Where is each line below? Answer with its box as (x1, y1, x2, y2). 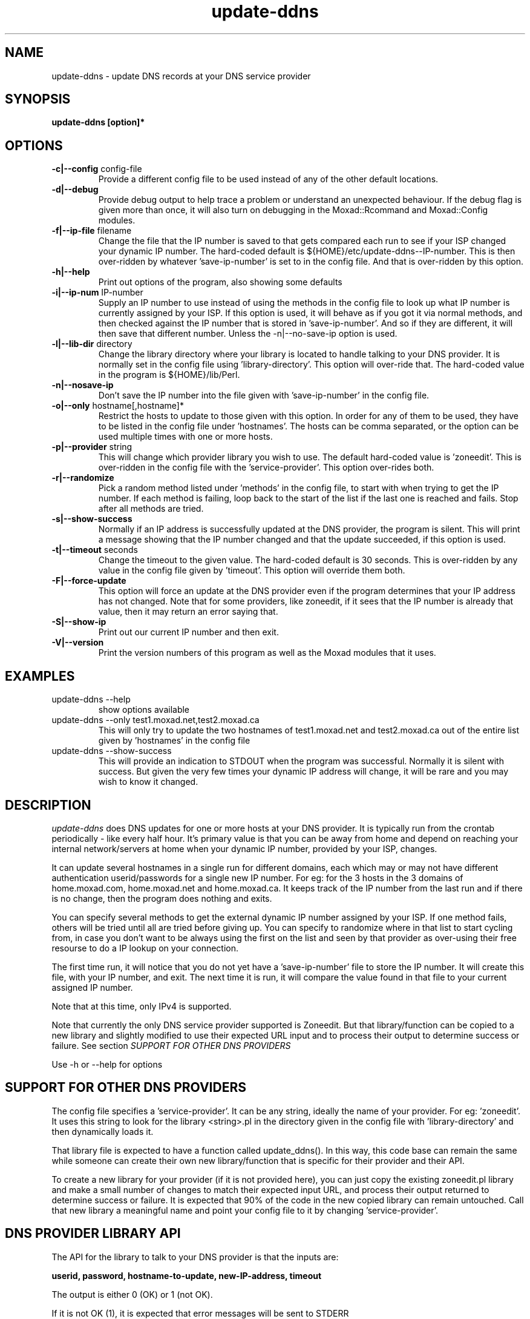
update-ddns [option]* (51, 117, 145, 128)
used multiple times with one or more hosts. (98, 431, 273, 442)
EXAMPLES (5, 668, 75, 684)
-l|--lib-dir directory (51, 339, 132, 349)
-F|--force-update (51, 575, 126, 586)
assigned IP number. (51, 982, 133, 993)
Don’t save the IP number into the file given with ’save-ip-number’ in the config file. (98, 390, 430, 401)
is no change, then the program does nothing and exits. (51, 893, 272, 904)
